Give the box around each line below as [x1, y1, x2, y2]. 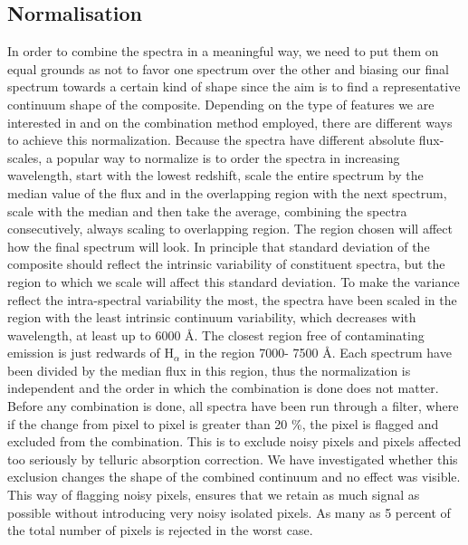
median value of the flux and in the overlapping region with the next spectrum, [7, 183, 447, 202]
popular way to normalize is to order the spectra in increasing [56, 148, 400, 167]
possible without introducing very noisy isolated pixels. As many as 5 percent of [7, 502, 451, 521]
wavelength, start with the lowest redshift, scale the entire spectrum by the [7, 166, 424, 185]
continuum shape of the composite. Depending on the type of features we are [7, 94, 435, 113]
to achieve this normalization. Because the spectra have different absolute [7, 130, 415, 149]
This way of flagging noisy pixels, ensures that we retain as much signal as [7, 485, 420, 504]
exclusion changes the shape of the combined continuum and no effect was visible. [7, 467, 461, 486]
